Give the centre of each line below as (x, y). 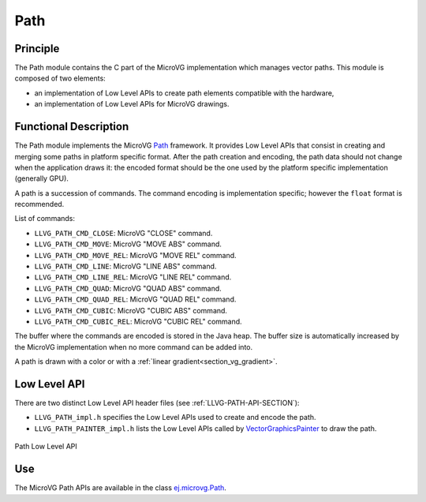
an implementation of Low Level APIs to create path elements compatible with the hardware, (184, 93)
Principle (37, 49)
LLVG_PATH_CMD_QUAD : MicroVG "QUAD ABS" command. (128, 288)
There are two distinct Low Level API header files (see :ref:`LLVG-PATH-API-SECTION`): (157, 403)
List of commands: (45, 219)
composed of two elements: (60, 78)
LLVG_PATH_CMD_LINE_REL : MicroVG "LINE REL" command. (133, 277)
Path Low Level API (46, 447)
